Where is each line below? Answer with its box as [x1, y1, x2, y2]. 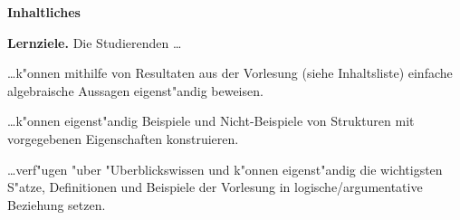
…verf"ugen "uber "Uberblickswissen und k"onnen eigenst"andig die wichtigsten [7, 159, 443, 178]
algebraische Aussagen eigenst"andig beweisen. [7, 81, 264, 100]
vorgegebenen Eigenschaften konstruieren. [7, 129, 239, 148]
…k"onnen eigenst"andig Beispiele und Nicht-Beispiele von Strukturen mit [7, 111, 415, 130]
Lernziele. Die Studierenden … [7, 33, 182, 52]
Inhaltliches [7, 3, 81, 21]
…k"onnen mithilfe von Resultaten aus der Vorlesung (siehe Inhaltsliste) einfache [7, 63, 453, 82]
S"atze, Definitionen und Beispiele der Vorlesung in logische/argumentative [7, 177, 423, 196]
